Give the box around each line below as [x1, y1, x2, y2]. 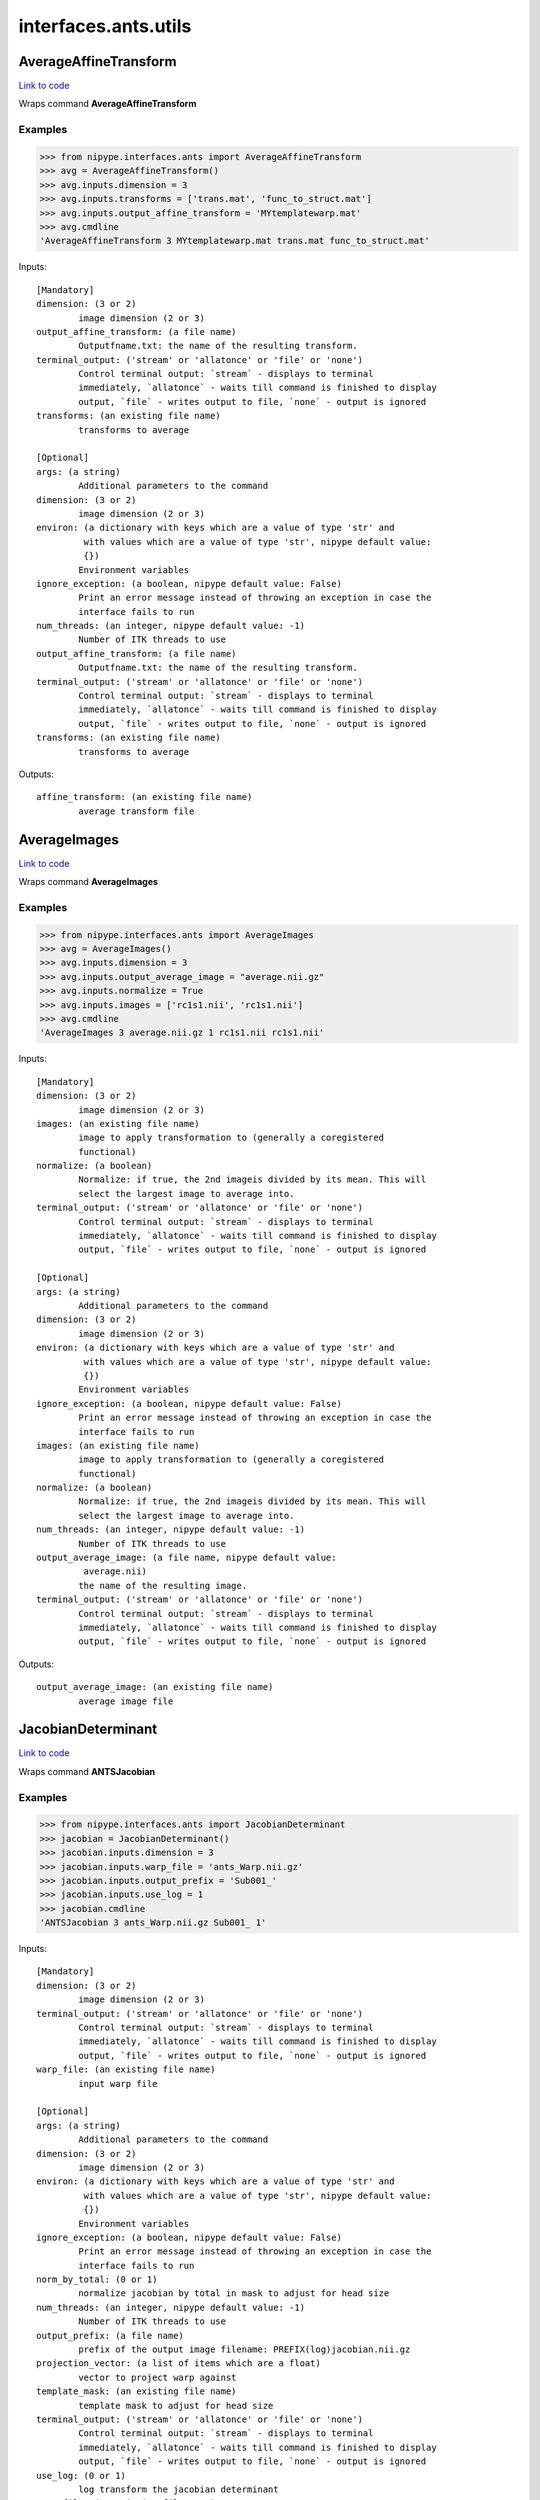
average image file [78, 1695, 174, 1707]
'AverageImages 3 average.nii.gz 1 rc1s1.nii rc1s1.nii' [39, 1027, 325, 1039]
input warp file [78, 2078, 158, 2089]
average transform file [78, 805, 195, 817]
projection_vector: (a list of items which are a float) [36, 2358, 322, 2369]
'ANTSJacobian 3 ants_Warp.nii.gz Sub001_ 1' [39, 1917, 267, 1929]
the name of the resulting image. [78, 1580, 248, 1591]
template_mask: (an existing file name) [36, 2386, 237, 2397]
